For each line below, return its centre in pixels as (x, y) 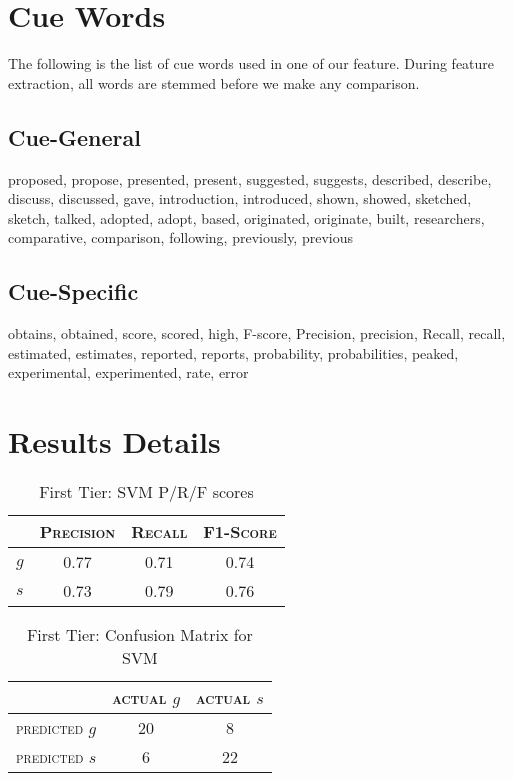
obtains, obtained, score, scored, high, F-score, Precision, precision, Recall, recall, (257, 333)
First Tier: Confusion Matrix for (139, 634)
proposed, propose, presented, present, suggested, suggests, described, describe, (250, 178)
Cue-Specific (73, 291)
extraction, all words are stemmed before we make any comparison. (214, 82)
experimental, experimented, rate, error (128, 372)
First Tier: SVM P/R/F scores (146, 491)
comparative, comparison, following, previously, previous (180, 237)
